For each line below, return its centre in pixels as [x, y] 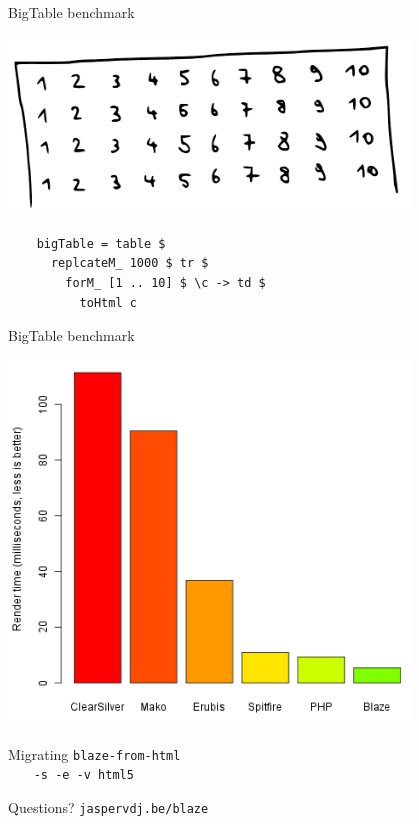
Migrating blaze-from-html [94, 753]
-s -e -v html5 [83, 775]
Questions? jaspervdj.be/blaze [108, 806]
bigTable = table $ [101, 243]
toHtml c [108, 302]
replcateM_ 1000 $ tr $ [129, 263]
